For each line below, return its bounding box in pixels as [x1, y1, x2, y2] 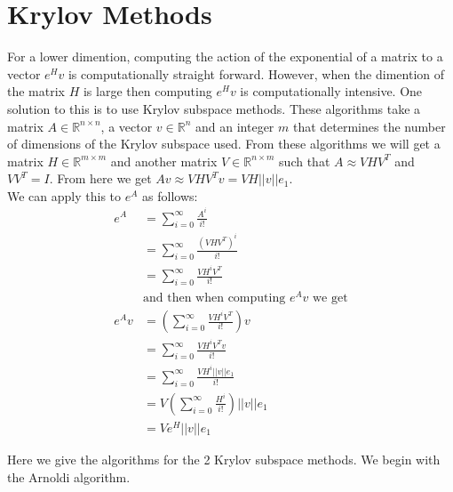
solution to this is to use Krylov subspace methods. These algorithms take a [7, 99, 421, 117]
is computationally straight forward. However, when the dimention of [68, 64, 445, 83]
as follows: [142, 186, 198, 205]
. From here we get [49, 169, 152, 188]
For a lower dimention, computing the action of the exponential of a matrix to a [7, 47, 443, 66]
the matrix [7, 82, 65, 101]
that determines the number [292, 117, 446, 135]
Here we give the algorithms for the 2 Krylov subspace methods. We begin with [7, 449, 441, 468]
